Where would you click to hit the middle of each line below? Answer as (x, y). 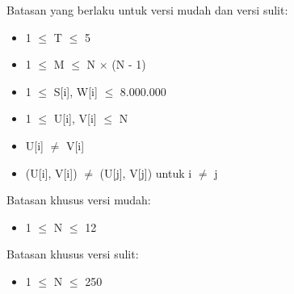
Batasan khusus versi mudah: (79, 200)
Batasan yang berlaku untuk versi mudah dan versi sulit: (147, 10)
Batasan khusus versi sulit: (73, 254)
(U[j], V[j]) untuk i (146, 172)
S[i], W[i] (76, 91)
